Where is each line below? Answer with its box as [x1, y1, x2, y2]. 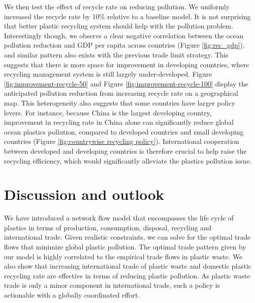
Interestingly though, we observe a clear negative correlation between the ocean [4, 30, 244, 40]
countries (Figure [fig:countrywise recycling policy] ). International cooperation [4, 136, 239, 146]
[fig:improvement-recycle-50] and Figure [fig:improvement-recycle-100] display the [4, 78, 249, 88]
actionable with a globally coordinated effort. [4, 289, 140, 300]
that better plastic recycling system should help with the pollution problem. [4, 21, 233, 31]
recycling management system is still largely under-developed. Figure [4, 69, 212, 79]
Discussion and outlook [4, 184, 164, 204]
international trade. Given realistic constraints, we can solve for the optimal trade [4, 232, 251, 242]
